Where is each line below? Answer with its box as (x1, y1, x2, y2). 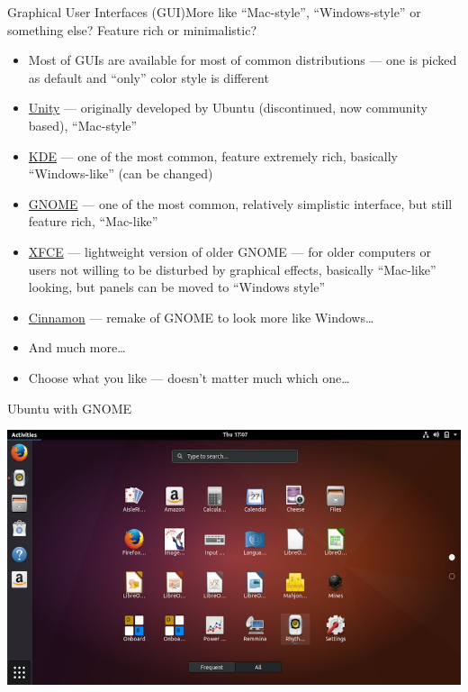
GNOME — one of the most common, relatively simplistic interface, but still (28, 194, 453, 213)
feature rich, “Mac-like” (28, 212, 158, 231)
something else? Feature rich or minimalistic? (7, 20, 257, 39)
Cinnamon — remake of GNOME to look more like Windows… (28, 307, 374, 326)
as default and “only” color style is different (28, 68, 269, 86)
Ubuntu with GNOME (7, 398, 131, 417)
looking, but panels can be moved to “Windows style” (28, 278, 326, 296)
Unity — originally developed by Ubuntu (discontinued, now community (28, 98, 427, 117)
